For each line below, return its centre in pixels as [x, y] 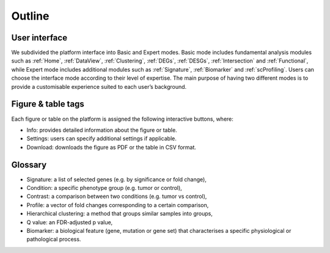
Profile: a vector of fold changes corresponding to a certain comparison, [118, 205]
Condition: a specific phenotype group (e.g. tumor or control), [105, 188]
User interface [39, 38]
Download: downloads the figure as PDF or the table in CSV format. [112, 147]
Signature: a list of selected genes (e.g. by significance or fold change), [117, 179]
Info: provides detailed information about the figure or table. [102, 130]
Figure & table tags [48, 104]
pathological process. [54, 240]
